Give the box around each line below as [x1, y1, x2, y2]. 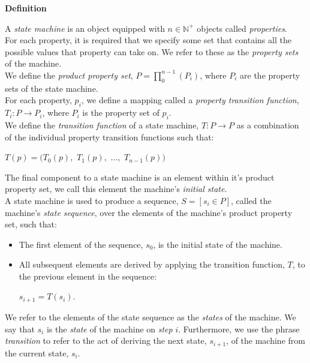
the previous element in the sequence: [19, 269, 157, 282]
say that [5, 322, 35, 335]
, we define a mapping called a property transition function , [81, 94, 299, 106]
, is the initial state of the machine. [153, 238, 282, 250]
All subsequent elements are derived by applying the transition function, [19, 258, 285, 271]
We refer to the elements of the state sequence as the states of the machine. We [5, 310, 296, 323]
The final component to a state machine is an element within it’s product [5, 170, 275, 183]
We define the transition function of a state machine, [5, 118, 199, 131]
